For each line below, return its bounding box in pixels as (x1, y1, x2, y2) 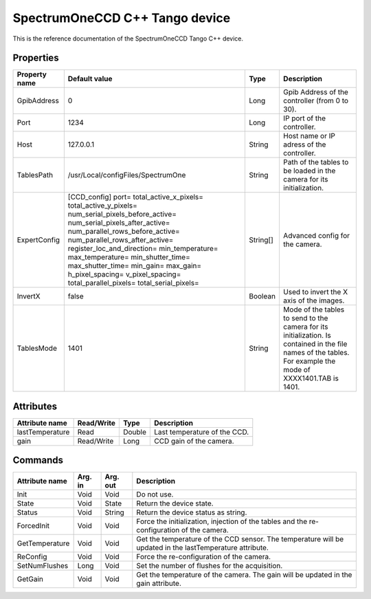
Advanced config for (282, 231, 350, 241)
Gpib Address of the (282, 87, 348, 97)
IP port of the (282, 113, 326, 123)
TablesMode (16, 344, 58, 353)
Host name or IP (282, 131, 336, 141)
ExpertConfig (16, 235, 60, 245)
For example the (282, 356, 336, 366)
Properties (12, 52, 59, 64)
